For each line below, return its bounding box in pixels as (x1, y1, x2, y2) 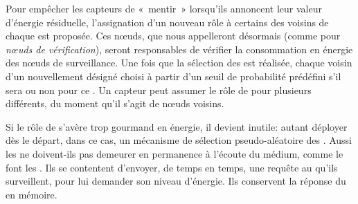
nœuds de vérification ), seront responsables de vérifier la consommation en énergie (6, 41, 353, 56)
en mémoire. (6, 187, 57, 201)
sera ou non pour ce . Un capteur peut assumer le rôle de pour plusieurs (6, 82, 312, 97)
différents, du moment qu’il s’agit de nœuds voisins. (6, 96, 224, 111)
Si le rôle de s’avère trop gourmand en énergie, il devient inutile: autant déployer (6, 119, 348, 133)
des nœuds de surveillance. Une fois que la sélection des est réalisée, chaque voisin (6, 55, 352, 70)
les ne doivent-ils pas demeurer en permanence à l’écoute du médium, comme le (6, 146, 343, 160)
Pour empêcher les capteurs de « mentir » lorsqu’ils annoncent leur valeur (6, 1, 322, 15)
